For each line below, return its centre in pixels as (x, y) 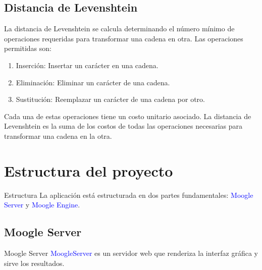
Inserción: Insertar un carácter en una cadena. (87, 65)
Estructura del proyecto (89, 170)
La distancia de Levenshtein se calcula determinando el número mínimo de (119, 29)
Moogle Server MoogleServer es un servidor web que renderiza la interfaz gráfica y (131, 253)
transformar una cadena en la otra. (58, 136)
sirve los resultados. (34, 263)
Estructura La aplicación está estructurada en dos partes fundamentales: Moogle (129, 195)
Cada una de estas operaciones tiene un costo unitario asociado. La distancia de (128, 116)
